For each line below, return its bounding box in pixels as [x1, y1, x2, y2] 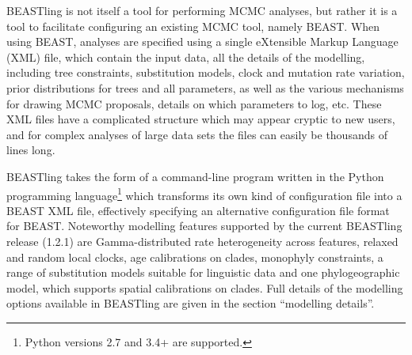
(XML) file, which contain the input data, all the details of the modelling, [6, 48, 365, 65]
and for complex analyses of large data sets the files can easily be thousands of [6, 126, 387, 142]
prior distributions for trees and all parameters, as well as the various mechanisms [6, 79, 404, 96]
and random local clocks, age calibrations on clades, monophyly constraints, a [6, 248, 383, 265]
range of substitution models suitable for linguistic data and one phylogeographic [6, 264, 400, 281]
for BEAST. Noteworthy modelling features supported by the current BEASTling [6, 217, 402, 234]
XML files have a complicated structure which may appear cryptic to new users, [6, 111, 395, 127]
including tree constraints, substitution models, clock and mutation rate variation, [6, 64, 405, 81]
